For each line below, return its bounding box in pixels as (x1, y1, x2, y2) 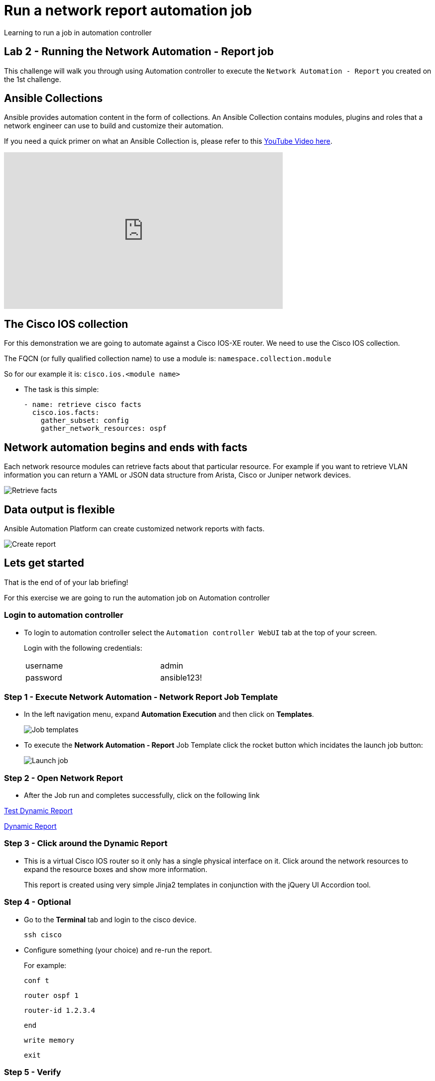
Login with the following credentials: (24, 643, 142, 652)
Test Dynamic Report (4, 806, 73, 815)
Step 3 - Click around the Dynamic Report (4, 838, 168, 849)
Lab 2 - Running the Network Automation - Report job (4, 45, 274, 58)
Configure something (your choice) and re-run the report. (24, 945, 212, 954)
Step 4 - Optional (4, 897, 71, 907)
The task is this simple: (24, 385, 99, 394)
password (25, 672, 62, 683)
